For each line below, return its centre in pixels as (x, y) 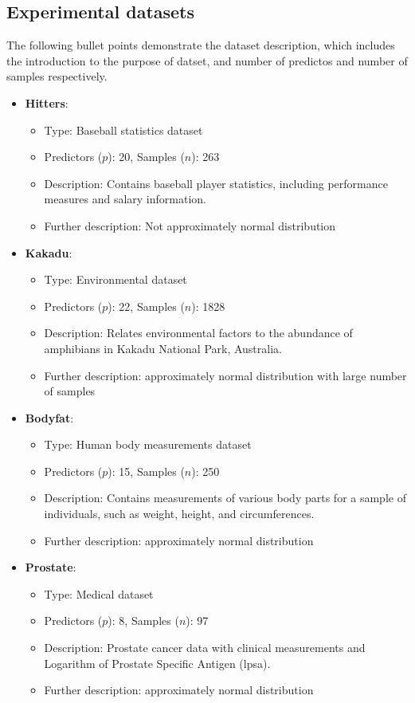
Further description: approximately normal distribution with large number (225, 375)
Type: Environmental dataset (115, 279)
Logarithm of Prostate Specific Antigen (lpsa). (157, 663)
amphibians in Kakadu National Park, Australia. (163, 348)
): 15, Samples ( (146, 471)
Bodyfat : (49, 417)
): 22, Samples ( (146, 306)
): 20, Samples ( (146, 157)
